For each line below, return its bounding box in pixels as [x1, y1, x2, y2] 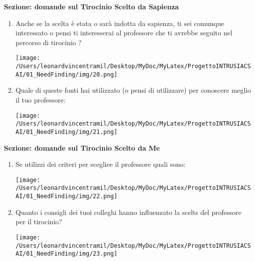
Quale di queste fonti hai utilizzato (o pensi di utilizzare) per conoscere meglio [15, 85, 251, 95]
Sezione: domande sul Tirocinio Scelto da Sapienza [4, 1, 179, 11]
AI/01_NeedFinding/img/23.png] [15, 250, 118, 258]
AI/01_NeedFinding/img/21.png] [15, 128, 118, 135]
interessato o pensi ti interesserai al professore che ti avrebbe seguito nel [15, 27, 232, 38]
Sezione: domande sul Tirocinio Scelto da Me [4, 142, 160, 153]
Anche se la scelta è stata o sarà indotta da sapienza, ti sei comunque [15, 18, 224, 28]
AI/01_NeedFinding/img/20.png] [15, 71, 118, 78]
